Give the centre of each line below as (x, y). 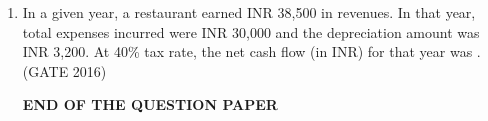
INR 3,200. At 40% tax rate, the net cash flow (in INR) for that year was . (251, 51)
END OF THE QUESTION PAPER (150, 104)
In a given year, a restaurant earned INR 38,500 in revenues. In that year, (249, 12)
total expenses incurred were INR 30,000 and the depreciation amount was (251, 31)
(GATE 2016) (64, 70)
